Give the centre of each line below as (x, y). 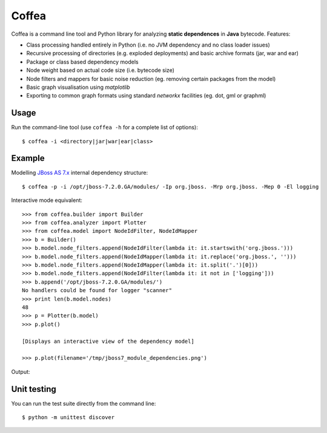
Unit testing (34, 389)
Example (28, 158)
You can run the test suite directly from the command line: (84, 403)
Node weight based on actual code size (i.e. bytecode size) (101, 70)
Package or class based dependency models (82, 62)
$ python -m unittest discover (68, 417)
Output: (21, 371)
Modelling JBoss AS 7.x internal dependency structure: (80, 173)
